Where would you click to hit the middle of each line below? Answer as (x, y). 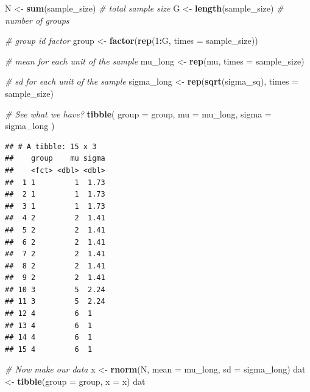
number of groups (37, 20)
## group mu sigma (55, 159)
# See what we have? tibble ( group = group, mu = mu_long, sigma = (138, 114)
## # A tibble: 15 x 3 (51, 146)
